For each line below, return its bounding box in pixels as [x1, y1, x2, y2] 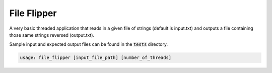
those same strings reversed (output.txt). [9, 32, 95, 38]
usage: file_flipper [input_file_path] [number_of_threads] [20, 55, 172, 60]
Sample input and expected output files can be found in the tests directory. [9, 41, 168, 47]
